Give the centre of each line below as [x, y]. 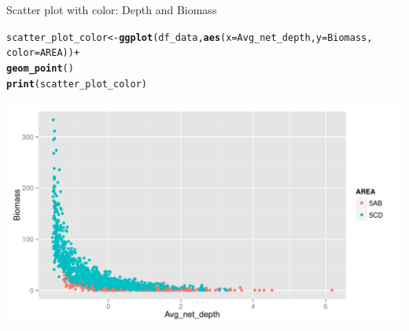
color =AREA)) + [43, 53]
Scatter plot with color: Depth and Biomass [112, 9]
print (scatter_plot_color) [77, 84]
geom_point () [40, 68]
